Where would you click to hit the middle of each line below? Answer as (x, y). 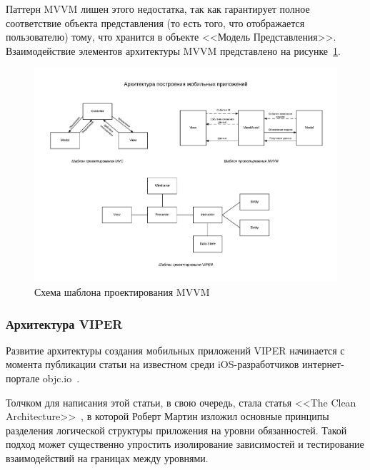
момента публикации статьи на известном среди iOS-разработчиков (152, 364)
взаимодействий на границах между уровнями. (107, 458)
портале (23, 378)
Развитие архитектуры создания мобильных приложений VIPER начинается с (175, 350)
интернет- (323, 364)
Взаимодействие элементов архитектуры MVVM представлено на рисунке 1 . (173, 50)
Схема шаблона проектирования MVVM (122, 292)
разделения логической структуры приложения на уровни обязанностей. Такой (176, 430)
